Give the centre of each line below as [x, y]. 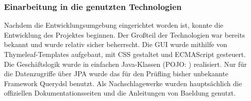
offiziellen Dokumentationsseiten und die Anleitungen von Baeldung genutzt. [120, 93]
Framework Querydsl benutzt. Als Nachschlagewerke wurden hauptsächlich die [123, 83]
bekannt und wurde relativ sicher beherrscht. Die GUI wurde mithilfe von [116, 44]
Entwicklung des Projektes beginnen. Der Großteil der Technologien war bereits [125, 34]
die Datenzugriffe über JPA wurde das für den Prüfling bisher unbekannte [116, 74]
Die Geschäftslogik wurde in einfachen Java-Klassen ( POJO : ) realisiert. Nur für [125, 64]
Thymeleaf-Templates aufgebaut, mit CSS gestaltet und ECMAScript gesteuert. [125, 54]
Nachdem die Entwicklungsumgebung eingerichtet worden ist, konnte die [114, 25]
